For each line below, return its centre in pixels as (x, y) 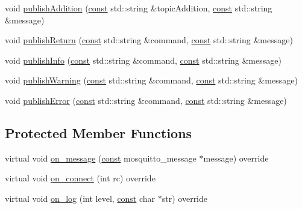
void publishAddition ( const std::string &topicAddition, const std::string (139, 8)
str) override (185, 198)
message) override (236, 158)
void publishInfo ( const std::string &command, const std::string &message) (143, 60)
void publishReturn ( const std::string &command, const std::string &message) (149, 40)
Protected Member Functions (99, 132)
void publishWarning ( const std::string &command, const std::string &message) (151, 80)
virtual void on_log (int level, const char (80, 198)
